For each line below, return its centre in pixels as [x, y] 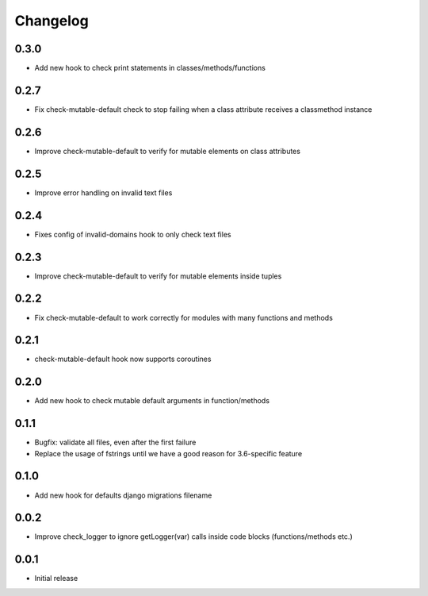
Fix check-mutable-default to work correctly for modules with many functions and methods [183, 317]
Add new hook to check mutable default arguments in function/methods [152, 401]
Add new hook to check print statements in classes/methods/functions [150, 68]
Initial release [56, 579]
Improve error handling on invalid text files [103, 192]
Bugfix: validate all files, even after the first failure [115, 442]
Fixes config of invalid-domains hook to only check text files [133, 234]
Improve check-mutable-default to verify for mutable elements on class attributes [168, 151]
